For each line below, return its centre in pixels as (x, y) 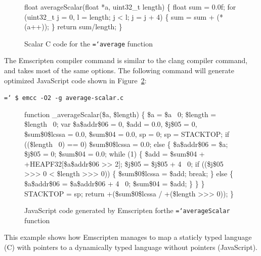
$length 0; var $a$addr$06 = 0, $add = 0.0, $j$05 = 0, (111, 124)
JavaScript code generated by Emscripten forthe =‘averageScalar (127, 210)
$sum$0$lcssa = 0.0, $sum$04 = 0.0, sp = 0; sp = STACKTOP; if (127, 134)
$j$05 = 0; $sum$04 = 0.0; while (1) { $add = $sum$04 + (115, 154)
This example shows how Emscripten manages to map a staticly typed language (128, 237)
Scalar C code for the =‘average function (89, 43)
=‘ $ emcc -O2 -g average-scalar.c (64, 98)
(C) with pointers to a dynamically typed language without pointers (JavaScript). (131, 247)
